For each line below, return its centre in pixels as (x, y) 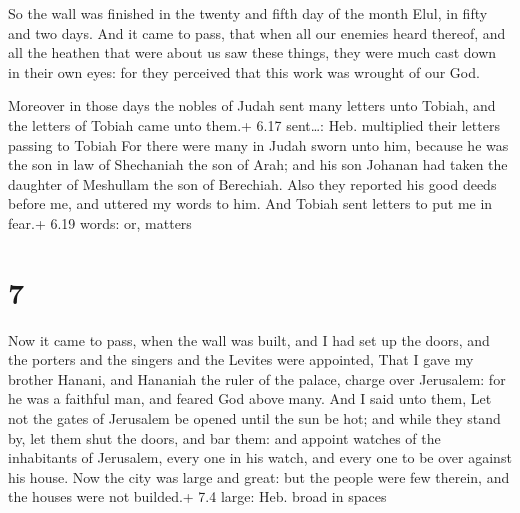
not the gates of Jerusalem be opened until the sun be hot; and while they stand (254, 418)
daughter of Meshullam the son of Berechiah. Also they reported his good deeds (252, 183)
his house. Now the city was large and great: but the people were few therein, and (259, 476)
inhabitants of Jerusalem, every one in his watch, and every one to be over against (260, 457)
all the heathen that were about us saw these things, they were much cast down (252, 52)
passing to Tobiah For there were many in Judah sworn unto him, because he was (258, 144)
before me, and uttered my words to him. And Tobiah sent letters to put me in (250, 203)
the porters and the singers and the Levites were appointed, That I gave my (241, 359)
